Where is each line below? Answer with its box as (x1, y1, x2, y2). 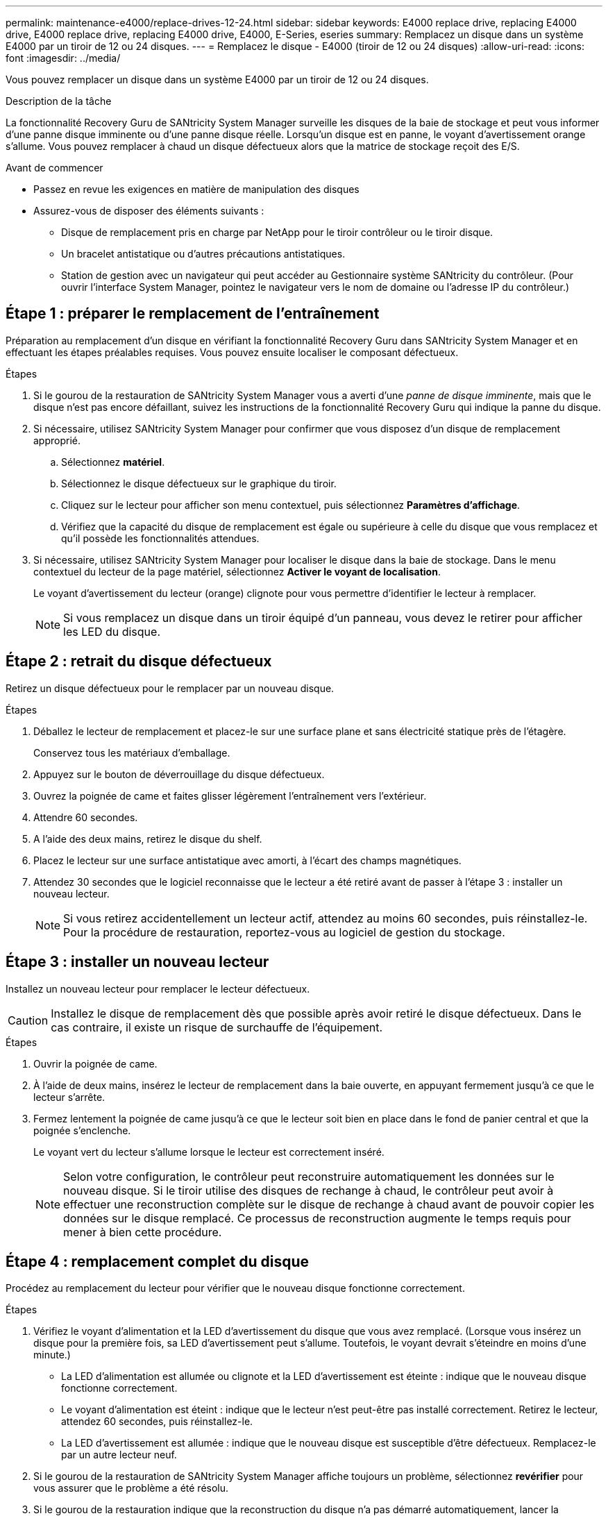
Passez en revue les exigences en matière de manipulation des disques (33, 183, 360, 195)
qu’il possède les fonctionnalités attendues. (61, 532, 260, 544)
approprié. (33, 434, 81, 446)
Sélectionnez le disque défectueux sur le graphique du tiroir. (61, 477, 337, 489)
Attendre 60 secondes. (33, 811, 138, 823)
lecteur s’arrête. (33, 1090, 105, 1103)
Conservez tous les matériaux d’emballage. (33, 746, 230, 759)
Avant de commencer (6, 162, 103, 174)
